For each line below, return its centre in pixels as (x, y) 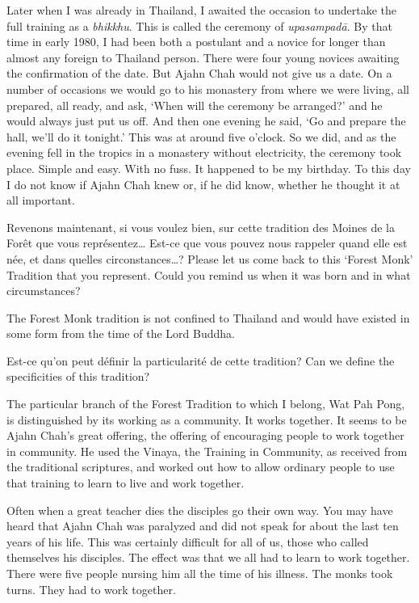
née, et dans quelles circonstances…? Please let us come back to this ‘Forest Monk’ (210, 258)
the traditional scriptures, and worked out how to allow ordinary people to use (201, 467)
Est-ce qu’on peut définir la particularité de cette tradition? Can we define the (201, 360)
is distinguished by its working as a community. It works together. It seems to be (207, 419)
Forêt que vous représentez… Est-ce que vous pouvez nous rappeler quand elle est (207, 243)
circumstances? (44, 291)
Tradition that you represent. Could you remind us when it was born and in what (209, 274)
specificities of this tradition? (78, 376)
